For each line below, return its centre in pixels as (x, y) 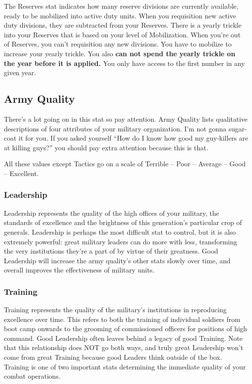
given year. (20, 72)
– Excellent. (21, 173)
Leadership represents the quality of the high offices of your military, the (112, 213)
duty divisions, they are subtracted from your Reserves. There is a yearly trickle (123, 25)
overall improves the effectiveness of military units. (79, 270)
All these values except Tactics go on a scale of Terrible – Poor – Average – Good (125, 164)
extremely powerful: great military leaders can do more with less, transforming (121, 241)
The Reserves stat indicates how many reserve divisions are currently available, (121, 6)
